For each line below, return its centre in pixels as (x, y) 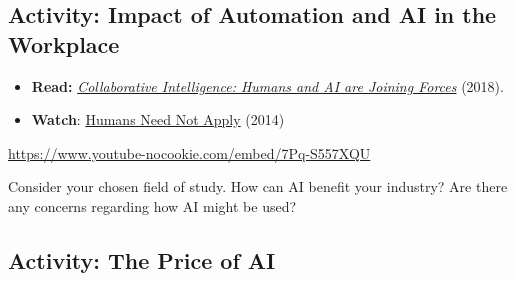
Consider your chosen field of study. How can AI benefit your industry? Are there (258, 186)
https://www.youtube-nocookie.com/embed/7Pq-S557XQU (189, 152)
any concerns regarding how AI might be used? (152, 205)
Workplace (64, 43)
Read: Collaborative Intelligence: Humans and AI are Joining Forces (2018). (267, 85)
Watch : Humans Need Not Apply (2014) (158, 119)
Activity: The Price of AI (142, 259)
